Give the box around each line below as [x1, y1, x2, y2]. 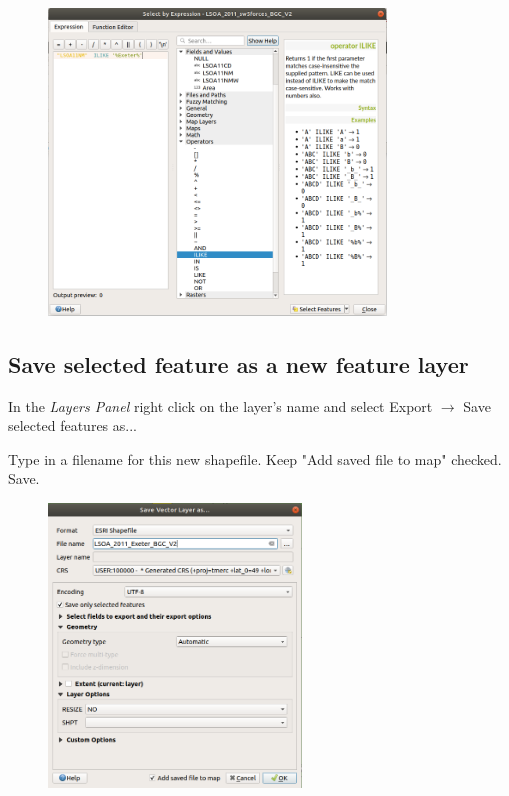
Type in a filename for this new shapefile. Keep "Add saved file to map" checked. [8, 448, 502, 469]
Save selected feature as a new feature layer [8, 348, 469, 379]
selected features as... [8, 415, 137, 436]
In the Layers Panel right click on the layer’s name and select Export [8, 395, 433, 416]
